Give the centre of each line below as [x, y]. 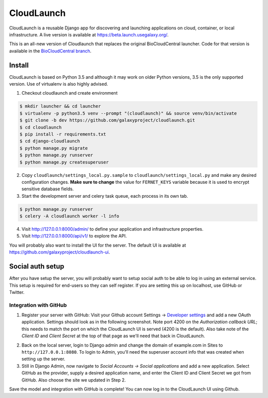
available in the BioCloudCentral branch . [50, 51]
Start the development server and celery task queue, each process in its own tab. [105, 196]
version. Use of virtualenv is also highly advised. [59, 84]
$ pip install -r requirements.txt [63, 134]
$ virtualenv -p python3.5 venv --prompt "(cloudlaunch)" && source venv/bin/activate [128, 113]
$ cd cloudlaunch [41, 127]
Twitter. [17, 292]
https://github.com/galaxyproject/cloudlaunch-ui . [60, 252]
